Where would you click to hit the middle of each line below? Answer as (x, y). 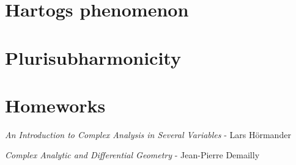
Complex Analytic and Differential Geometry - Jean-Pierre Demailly (132, 155)
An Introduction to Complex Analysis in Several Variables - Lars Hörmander (148, 134)
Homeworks (55, 105)
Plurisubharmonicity (93, 57)
